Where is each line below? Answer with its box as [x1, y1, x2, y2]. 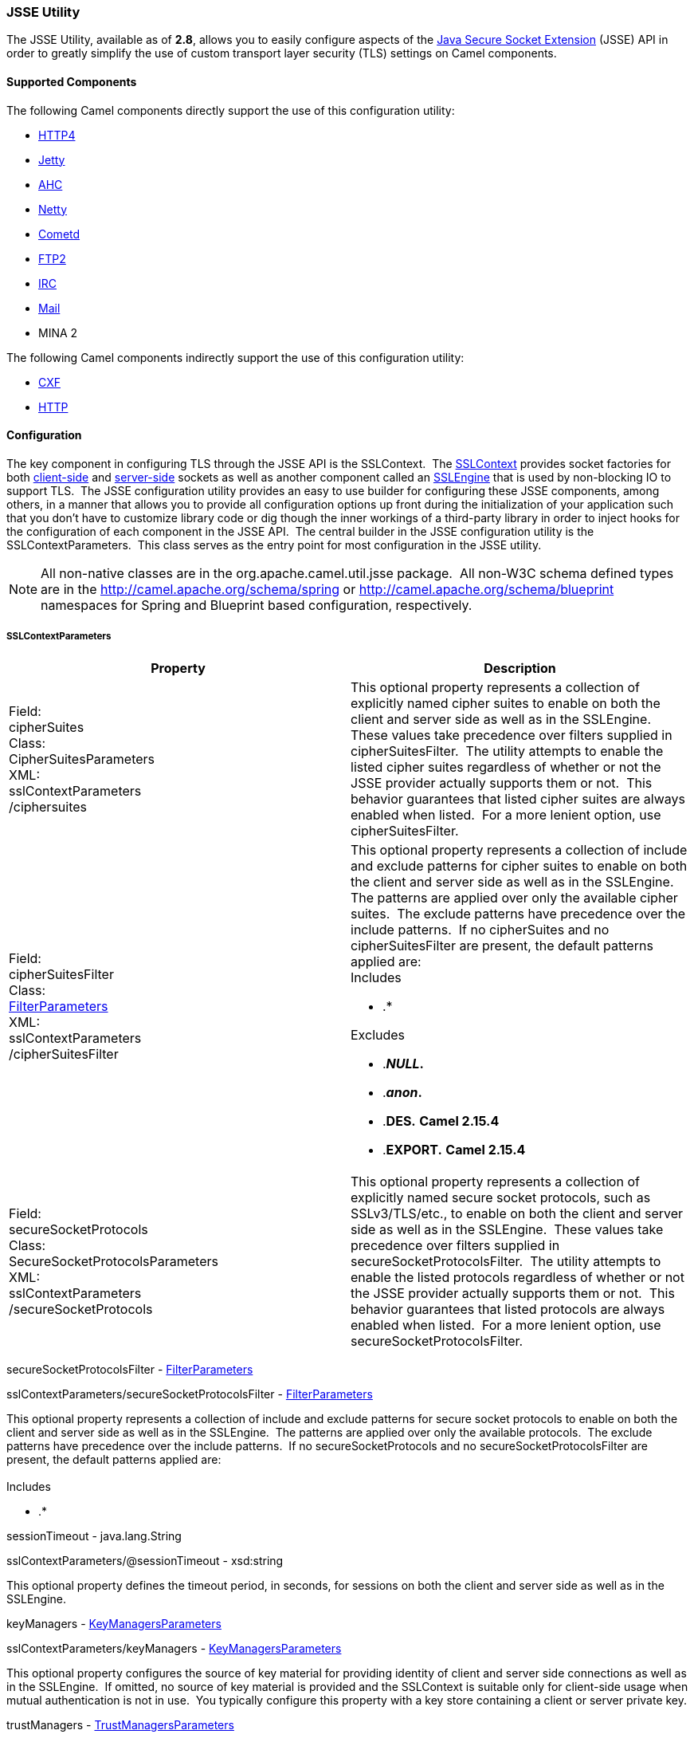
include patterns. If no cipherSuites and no [351, 921, 610, 938]
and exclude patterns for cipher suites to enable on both [351, 857, 688, 874]
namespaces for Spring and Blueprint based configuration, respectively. [41, 596, 472, 613]
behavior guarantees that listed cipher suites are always [351, 790, 685, 807]
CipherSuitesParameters [9, 750, 155, 767]
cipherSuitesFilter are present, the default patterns [351, 937, 653, 954]
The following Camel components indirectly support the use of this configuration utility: [6, 350, 465, 364]
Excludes [351, 1026, 406, 1043]
